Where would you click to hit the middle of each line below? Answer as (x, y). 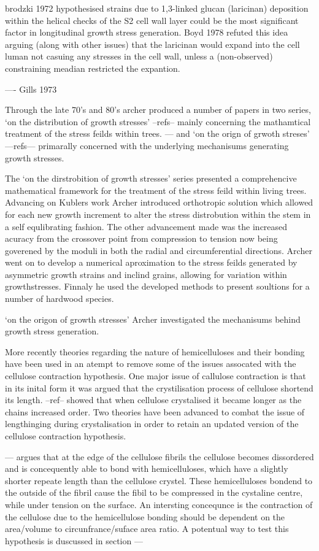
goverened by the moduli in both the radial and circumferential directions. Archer (159, 250)
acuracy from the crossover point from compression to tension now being (141, 238)
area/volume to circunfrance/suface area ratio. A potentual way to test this (147, 529)
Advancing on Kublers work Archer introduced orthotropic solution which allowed (159, 202)
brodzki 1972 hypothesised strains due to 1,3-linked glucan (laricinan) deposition (157, 8)
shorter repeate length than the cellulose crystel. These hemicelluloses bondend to (159, 480)
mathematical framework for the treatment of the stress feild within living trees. (156, 190)
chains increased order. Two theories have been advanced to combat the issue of (155, 411)
